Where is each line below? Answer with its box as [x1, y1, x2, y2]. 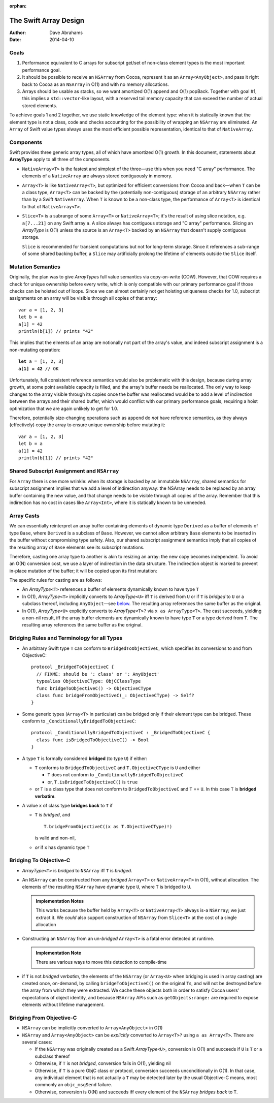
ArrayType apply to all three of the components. [9, 156, 111, 163]
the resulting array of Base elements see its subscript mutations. [9, 544, 145, 550]
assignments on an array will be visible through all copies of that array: [9, 295, 157, 301]
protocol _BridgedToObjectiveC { [31, 664, 114, 670]
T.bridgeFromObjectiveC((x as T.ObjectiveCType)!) [44, 824, 173, 829]
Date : [9, 37, 21, 43]
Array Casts [9, 512, 40, 519]
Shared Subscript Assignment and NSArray [9, 467, 119, 475]
